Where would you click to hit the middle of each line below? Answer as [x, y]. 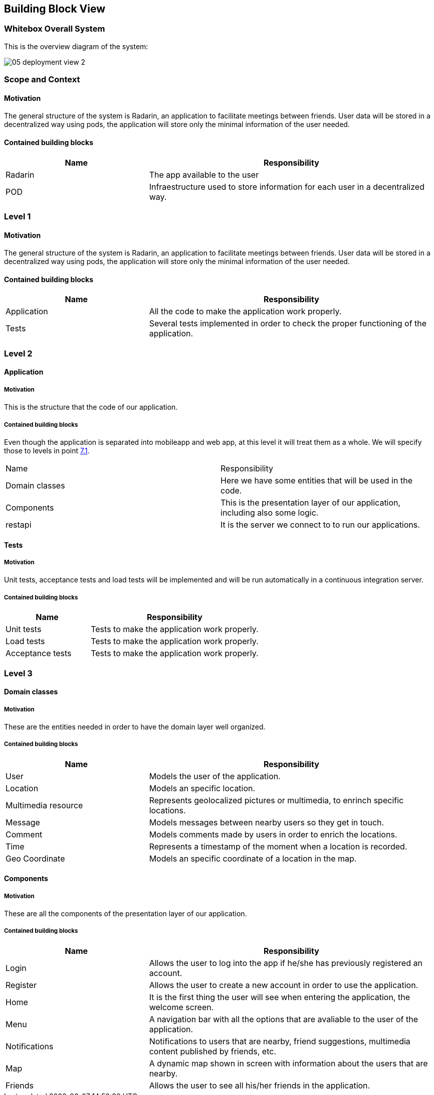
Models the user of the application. [215, 776]
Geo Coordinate [35, 858]
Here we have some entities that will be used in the [316, 480]
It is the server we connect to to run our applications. [320, 524]
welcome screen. [181, 1007]
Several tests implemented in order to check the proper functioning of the [288, 324]
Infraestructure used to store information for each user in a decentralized [287, 187]
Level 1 [18, 216]
